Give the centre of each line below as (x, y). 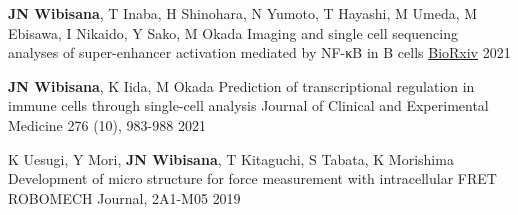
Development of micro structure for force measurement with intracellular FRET (252, 178)
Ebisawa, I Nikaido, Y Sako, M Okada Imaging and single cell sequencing (233, 32)
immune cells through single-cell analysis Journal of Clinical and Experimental (248, 105)
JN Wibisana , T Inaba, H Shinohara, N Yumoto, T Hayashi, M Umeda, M (243, 13)
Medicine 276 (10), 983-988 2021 (107, 124)
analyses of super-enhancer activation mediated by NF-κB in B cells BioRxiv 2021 (259, 52)
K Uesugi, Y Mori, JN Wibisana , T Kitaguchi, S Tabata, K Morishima (231, 158)
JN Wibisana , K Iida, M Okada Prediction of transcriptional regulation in (241, 85)
